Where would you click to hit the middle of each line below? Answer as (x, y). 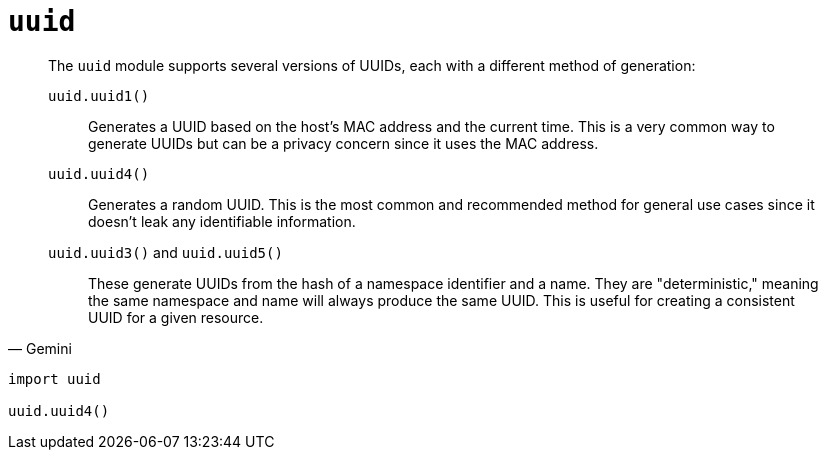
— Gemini (40, 348)
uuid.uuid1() (99, 95)
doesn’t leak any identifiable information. (222, 221)
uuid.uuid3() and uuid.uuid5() (165, 252)
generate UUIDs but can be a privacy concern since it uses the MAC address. (343, 143)
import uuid (54, 378)
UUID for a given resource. (176, 317)
